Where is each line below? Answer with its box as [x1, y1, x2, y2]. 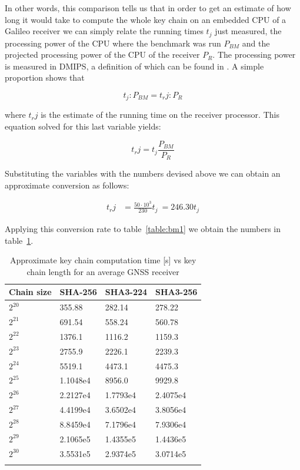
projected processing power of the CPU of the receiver [5, 48, 200, 61]
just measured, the [215, 25, 282, 37]
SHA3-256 [155, 286, 198, 298]
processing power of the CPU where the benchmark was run [5, 37, 221, 49]
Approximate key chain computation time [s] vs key [10, 254, 196, 266]
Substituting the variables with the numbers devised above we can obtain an [5, 167, 281, 180]
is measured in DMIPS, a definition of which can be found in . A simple [5, 59, 264, 72]
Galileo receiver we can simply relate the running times [5, 25, 204, 37]
